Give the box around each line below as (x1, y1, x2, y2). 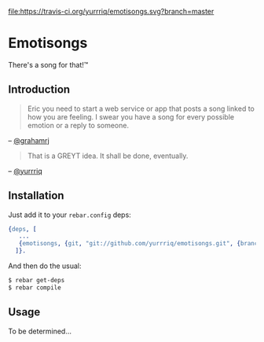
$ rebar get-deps (8, 277, 65, 285)
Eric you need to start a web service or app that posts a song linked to (27, 104, 255, 113)
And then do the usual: (8, 261, 82, 270)
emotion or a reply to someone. (27, 120, 130, 130)
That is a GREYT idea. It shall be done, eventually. (27, 151, 189, 160)
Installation (8, 189, 64, 203)
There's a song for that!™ (8, 60, 89, 69)
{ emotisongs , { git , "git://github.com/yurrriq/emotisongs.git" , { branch (18, 240, 262, 248)
